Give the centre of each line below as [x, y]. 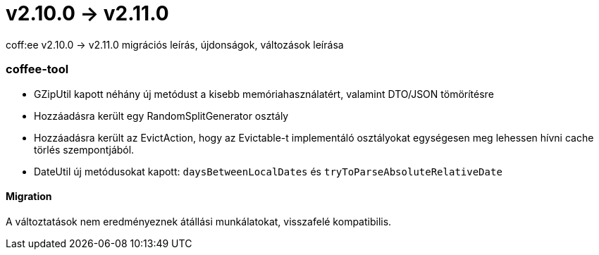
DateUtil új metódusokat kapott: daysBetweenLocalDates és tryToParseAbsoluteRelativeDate [268, 171]
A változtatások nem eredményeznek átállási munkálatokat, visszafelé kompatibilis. [199, 221]
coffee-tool [37, 69]
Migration [29, 197]
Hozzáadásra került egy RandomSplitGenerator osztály [161, 116]
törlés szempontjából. [84, 149]
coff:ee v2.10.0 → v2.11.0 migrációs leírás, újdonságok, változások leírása [175, 44]
